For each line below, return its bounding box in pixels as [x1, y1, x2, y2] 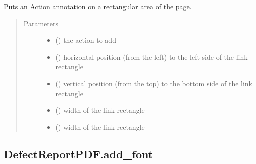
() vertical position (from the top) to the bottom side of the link [55, 78, 253, 88]
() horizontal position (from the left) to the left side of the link [55, 51, 248, 62]
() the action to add [55, 35, 116, 45]
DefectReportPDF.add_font [4, 146, 153, 161]
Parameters [23, 18, 58, 28]
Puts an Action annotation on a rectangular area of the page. [4, 1, 192, 11]
